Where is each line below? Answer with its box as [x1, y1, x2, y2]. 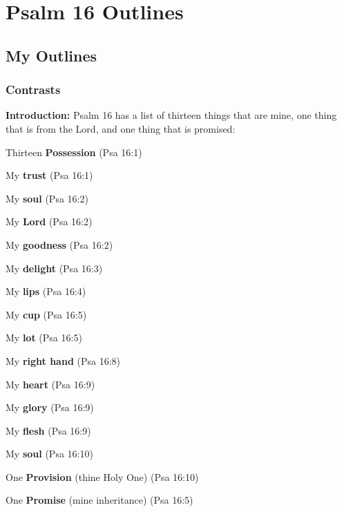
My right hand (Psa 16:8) [6, 353, 121, 368]
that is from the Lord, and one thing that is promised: [6, 121, 236, 135]
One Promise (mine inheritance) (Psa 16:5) [6, 493, 193, 507]
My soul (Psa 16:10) [6, 446, 93, 461]
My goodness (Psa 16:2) [6, 237, 113, 252]
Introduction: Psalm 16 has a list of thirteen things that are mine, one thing [6, 108, 337, 122]
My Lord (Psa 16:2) [6, 214, 93, 229]
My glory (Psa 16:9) [6, 400, 94, 415]
